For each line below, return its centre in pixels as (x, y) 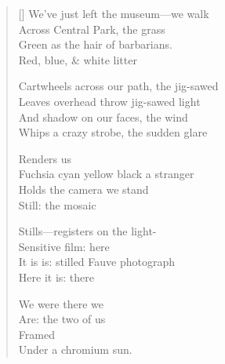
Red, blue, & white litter (78, 59)
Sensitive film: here (64, 246)
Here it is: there (56, 277)
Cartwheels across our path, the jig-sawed (118, 86)
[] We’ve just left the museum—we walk (114, 13)
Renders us (45, 158)
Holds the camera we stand (83, 189)
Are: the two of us (62, 319)
